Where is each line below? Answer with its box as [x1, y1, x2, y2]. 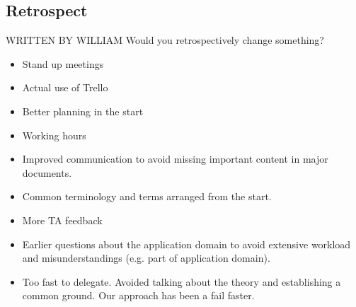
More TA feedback [22, 212, 103, 227]
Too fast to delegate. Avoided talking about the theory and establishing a [22, 274, 341, 289]
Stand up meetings [22, 56, 104, 71]
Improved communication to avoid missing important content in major [22, 151, 328, 166]
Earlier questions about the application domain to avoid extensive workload [22, 236, 351, 251]
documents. [22, 165, 72, 180]
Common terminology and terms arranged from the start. [22, 189, 272, 204]
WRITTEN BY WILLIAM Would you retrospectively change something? [6, 33, 324, 47]
